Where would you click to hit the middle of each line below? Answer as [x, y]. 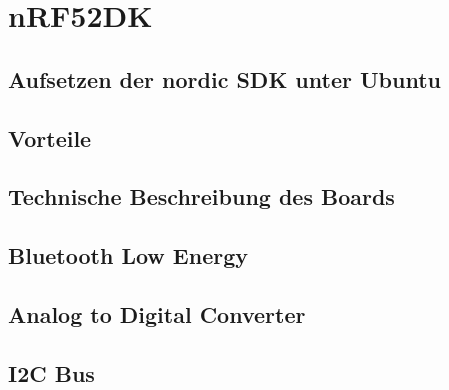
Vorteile [50, 137]
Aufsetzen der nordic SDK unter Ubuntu [224, 78]
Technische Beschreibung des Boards [201, 196]
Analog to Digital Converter [157, 313]
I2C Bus [51, 372]
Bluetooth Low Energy [128, 255]
